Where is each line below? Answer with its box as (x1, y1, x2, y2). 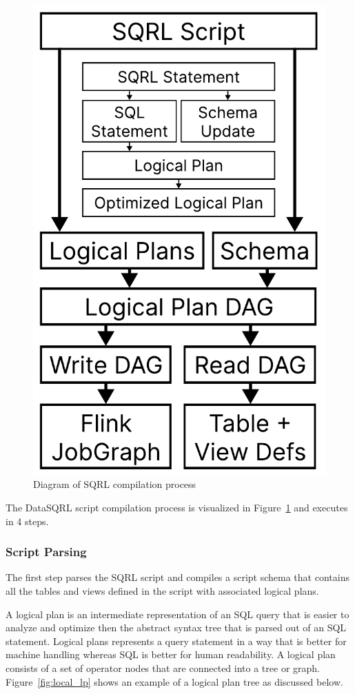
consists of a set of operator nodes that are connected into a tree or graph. (6, 661, 320, 675)
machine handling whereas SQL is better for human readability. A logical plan (6, 647, 336, 662)
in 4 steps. (6, 513, 49, 528)
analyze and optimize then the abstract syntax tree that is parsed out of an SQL (6, 620, 347, 635)
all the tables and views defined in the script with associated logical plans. (6, 584, 319, 598)
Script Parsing (6, 543, 87, 560)
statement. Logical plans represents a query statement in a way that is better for (6, 633, 347, 648)
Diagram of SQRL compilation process (33, 477, 196, 491)
